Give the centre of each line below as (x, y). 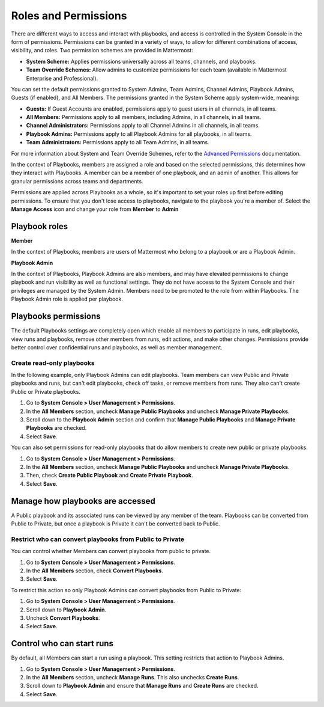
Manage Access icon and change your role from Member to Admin (95, 209)
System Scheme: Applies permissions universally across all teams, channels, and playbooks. (142, 61)
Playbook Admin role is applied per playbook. (67, 299)
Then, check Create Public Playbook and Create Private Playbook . (109, 476)
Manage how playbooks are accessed (83, 501)
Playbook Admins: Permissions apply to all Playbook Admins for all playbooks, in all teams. (139, 134)
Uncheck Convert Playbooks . (63, 618)
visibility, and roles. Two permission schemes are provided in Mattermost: (102, 50)
